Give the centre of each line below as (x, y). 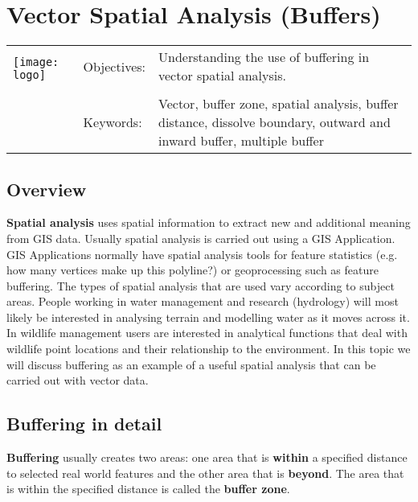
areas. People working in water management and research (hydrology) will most (203, 301)
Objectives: (115, 66)
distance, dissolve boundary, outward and (275, 122)
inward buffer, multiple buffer (241, 141)
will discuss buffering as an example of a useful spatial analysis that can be (191, 364)
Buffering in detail (84, 424)
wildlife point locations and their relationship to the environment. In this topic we (209, 349)
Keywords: (113, 122)
